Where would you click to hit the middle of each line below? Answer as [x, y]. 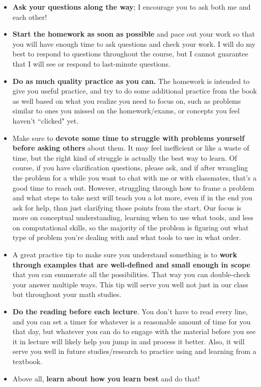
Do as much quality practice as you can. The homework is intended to [131, 81]
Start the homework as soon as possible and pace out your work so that [134, 34]
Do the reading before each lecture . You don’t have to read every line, [130, 311]
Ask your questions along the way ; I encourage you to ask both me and [132, 7]
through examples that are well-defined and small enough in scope [131, 264]
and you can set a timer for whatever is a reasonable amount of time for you [132, 321]
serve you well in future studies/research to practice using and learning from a [134, 351]
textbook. [27, 361]
